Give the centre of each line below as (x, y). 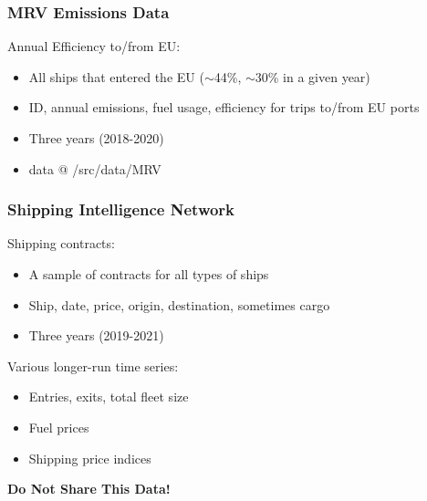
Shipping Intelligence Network (121, 209)
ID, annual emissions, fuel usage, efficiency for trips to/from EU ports (224, 107)
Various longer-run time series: (93, 365)
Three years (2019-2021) (96, 335)
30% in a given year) (312, 76)
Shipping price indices (90, 458)
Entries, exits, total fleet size (109, 397)
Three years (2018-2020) (96, 138)
